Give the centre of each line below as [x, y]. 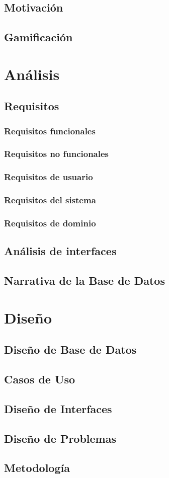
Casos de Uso [40, 379]
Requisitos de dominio [50, 223]
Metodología [37, 468]
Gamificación [38, 37]
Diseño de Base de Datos [70, 349]
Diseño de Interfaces [58, 408]
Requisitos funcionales [50, 131]
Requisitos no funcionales [57, 154]
